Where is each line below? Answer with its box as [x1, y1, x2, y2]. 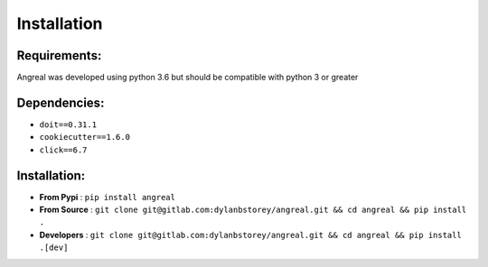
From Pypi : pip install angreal [39, 191, 176, 202]
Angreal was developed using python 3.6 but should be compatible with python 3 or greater [16, 72, 359, 83]
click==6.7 [39, 144, 88, 155]
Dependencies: [16, 95, 105, 110]
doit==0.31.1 [39, 119, 98, 130]
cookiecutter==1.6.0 [39, 132, 131, 143]
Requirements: [16, 48, 102, 63]
